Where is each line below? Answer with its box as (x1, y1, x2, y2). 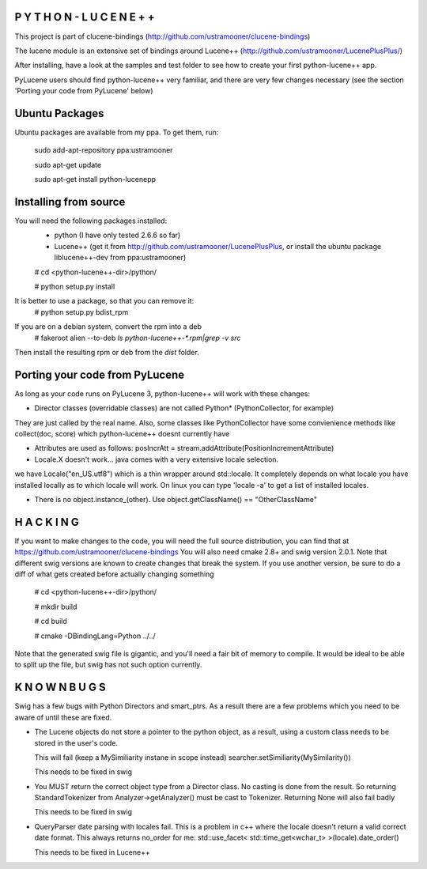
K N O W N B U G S (14, 681, 106, 694)
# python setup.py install (34, 281, 115, 292)
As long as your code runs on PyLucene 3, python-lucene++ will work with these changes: (14, 388, 311, 399)
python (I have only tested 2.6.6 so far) (54, 230, 181, 240)
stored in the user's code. (34, 738, 119, 747)
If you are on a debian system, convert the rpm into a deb (14, 322, 202, 331)
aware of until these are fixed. (14, 712, 112, 722)
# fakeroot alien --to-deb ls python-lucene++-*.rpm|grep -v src (34, 333, 241, 342)
